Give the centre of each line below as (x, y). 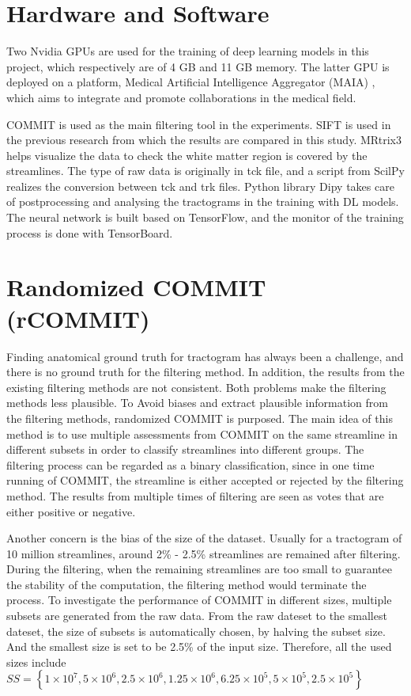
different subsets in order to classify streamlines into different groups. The (185, 449)
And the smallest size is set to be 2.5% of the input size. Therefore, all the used (199, 647)
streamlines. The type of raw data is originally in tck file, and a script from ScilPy (205, 171)
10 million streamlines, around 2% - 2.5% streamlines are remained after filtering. (204, 553)
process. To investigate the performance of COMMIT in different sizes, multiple (199, 600)
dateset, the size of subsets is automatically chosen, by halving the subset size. (196, 631)
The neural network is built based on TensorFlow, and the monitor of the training (205, 217)
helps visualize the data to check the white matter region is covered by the (187, 155)
